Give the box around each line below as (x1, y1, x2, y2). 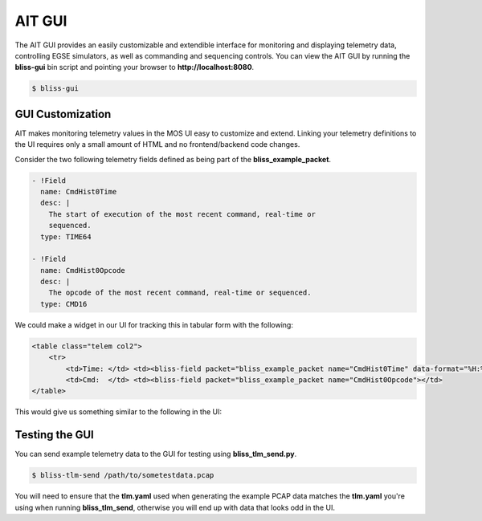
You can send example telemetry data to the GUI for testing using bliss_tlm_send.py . (14, 450, 297, 459)
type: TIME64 (40, 232, 92, 241)
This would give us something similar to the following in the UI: (14, 407, 223, 417)
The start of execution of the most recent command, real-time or (48, 210, 317, 218)
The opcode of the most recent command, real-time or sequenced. (48, 288, 312, 297)
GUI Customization (14, 107, 112, 120)
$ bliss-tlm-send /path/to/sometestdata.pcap (31, 470, 214, 480)
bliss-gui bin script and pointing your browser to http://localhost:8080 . (14, 63, 255, 72)
